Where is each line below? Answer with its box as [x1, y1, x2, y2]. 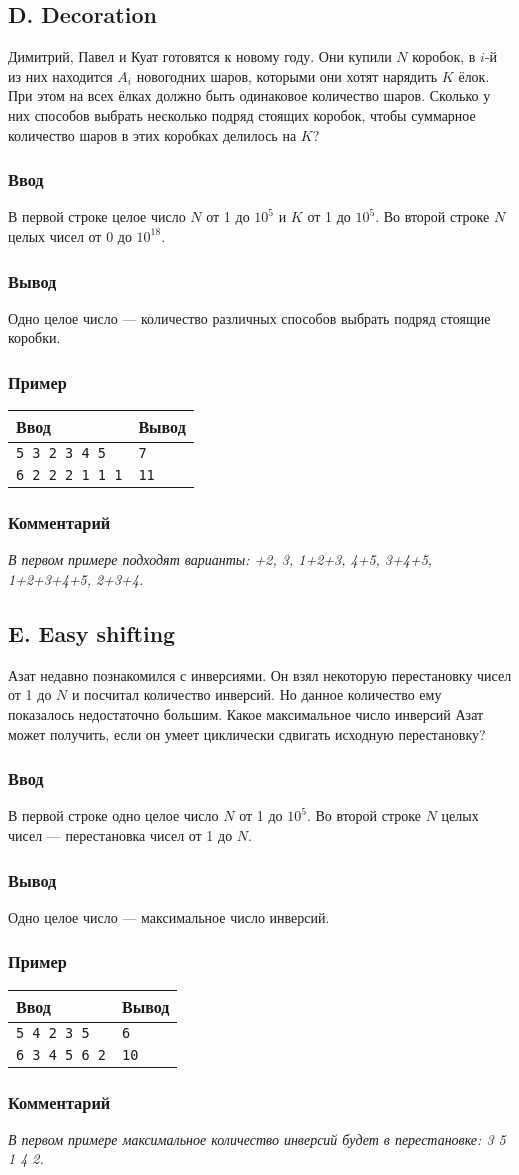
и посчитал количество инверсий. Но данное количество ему [71, 684, 442, 705]
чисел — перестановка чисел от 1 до [8, 825, 233, 845]
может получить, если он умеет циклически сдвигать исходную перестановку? [8, 723, 486, 744]
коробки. [8, 327, 61, 348]
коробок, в [412, 46, 476, 67]
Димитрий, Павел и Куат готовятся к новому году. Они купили [8, 46, 392, 67]
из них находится [8, 65, 113, 86]
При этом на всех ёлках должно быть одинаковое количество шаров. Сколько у [8, 85, 491, 106]
